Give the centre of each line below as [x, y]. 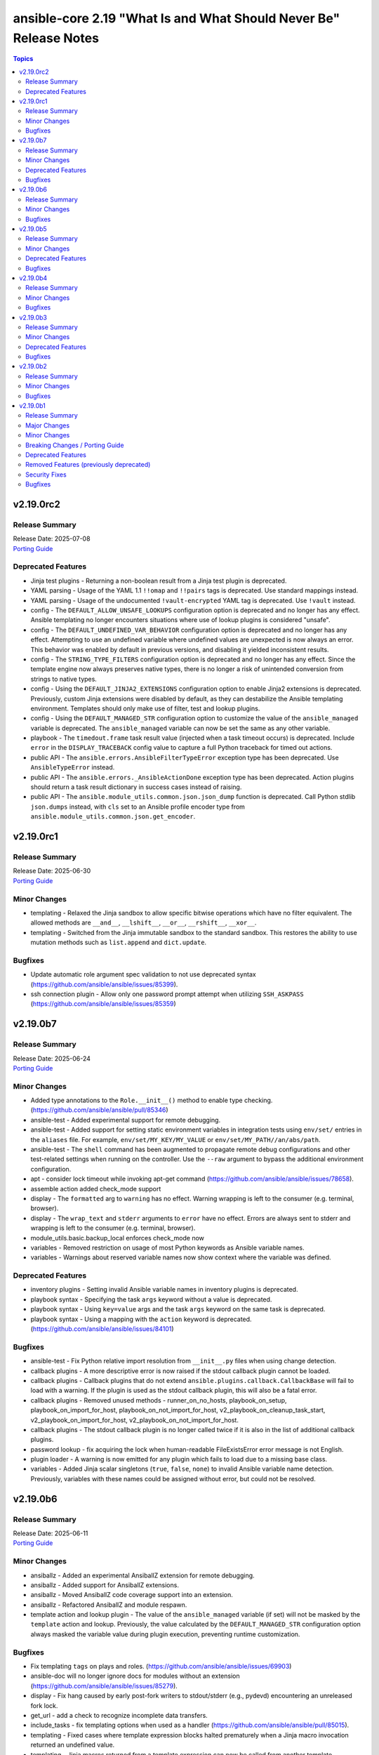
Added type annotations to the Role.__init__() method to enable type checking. [152, 1100]
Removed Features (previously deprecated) [88, 465]
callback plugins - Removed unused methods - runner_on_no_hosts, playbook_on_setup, [159, 1400]
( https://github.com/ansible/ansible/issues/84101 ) [102, 1329]
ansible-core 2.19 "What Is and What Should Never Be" [177, 18]
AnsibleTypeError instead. [73, 767]
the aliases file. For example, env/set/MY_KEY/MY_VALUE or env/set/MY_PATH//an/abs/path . [175, 1139]
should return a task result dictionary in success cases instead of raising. [136, 787]
